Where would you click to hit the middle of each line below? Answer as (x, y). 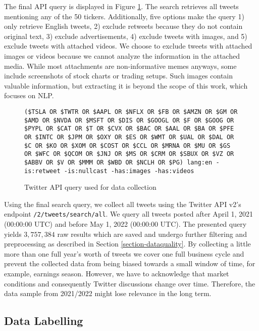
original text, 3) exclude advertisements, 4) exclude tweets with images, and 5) (126, 36)
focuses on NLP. (29, 95)
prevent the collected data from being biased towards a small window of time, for (130, 263)
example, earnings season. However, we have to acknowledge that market (117, 273)
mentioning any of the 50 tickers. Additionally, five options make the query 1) (124, 16)
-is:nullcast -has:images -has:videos (129, 171)
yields (13, 234)
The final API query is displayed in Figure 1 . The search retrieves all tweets (121, 6)
